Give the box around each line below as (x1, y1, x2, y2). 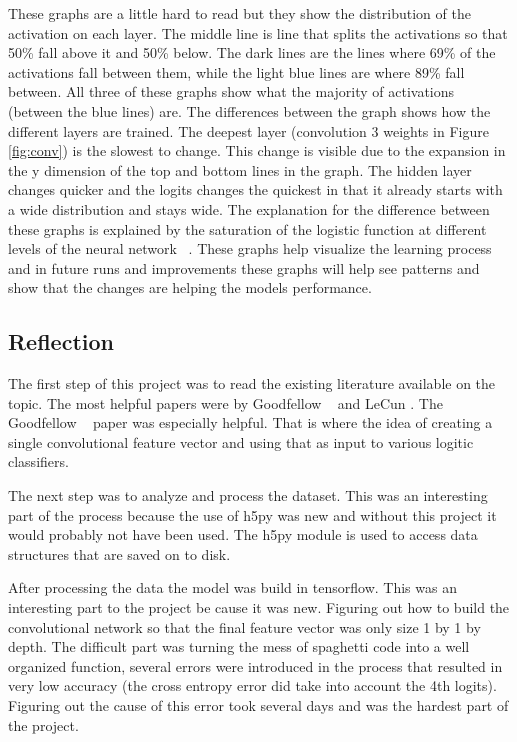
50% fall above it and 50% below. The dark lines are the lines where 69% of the (8, 42, 496, 63)
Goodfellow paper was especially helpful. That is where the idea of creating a (8, 412, 493, 433)
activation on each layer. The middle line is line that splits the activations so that (8, 22, 508, 43)
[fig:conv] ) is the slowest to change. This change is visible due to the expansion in (8, 140, 506, 161)
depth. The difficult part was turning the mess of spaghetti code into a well (8, 636, 470, 657)
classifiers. (8, 451, 69, 472)
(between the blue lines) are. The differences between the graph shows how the (8, 100, 491, 121)
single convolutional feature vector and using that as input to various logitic (8, 431, 474, 452)
